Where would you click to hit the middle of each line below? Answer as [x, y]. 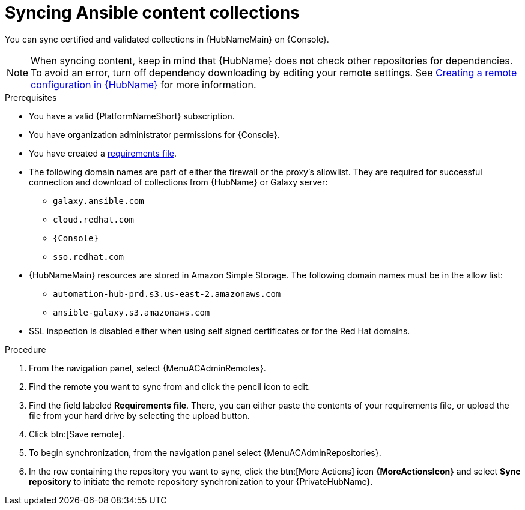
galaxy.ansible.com [99, 201]
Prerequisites [31, 97]
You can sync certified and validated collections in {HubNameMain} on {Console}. [167, 39]
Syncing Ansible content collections [152, 13]
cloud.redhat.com [93, 219]
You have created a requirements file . [103, 153]
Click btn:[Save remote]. [77, 434]
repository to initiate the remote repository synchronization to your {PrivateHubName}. [201, 481]
